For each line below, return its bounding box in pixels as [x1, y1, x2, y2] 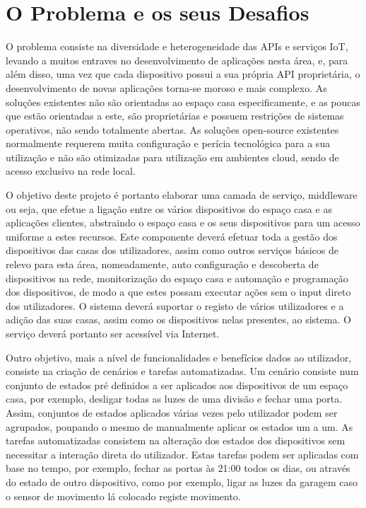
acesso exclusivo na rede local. [6, 163, 136, 178]
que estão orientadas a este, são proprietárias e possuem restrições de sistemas [6, 108, 344, 123]
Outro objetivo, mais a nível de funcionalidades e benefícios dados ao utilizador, [6, 350, 352, 364]
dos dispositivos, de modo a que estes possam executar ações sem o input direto [6, 284, 351, 299]
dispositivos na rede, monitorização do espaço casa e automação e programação [6, 270, 348, 285]
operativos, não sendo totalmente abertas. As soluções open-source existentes [6, 122, 339, 137]
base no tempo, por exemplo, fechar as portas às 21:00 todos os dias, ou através [6, 461, 350, 475]
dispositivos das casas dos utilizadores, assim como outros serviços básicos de [6, 243, 338, 258]
